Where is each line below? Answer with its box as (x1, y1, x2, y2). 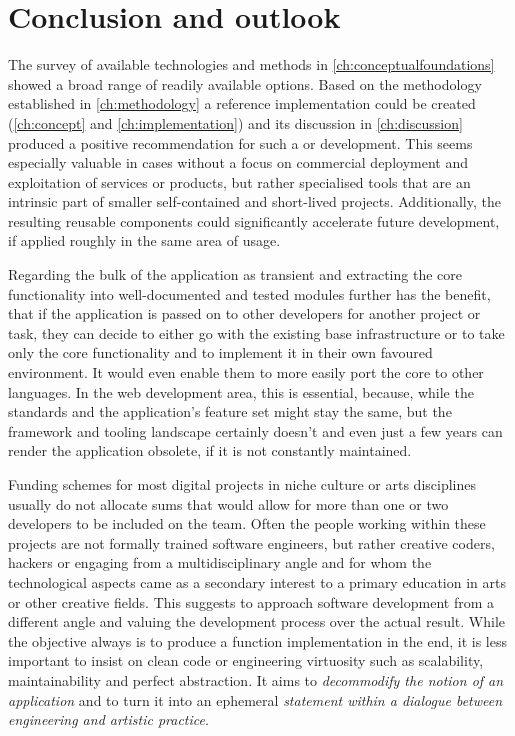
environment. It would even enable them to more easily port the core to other (8, 362, 484, 383)
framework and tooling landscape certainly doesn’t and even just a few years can (8, 420, 503, 441)
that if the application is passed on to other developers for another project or (8, 303, 481, 324)
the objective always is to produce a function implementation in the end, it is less (8, 630, 507, 651)
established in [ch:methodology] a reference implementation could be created (8, 93, 476, 114)
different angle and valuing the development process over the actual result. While (8, 611, 505, 632)
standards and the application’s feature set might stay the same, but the (8, 401, 452, 422)
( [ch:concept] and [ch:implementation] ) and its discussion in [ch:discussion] (8, 112, 463, 133)
